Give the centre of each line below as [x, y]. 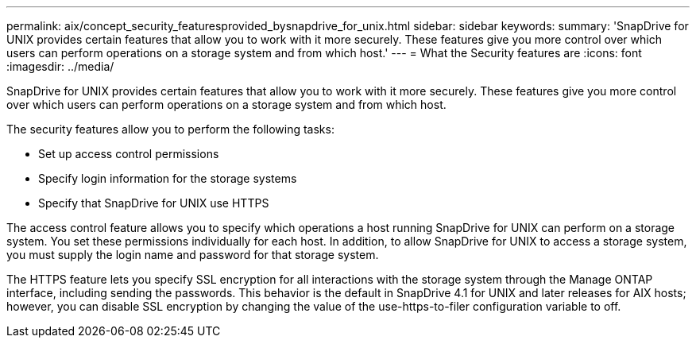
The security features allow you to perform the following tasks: [170, 129]
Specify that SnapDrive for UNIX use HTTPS [154, 203]
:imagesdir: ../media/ [60, 66]
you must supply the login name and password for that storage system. [193, 255]
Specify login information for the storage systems [168, 178]
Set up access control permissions [129, 154]
